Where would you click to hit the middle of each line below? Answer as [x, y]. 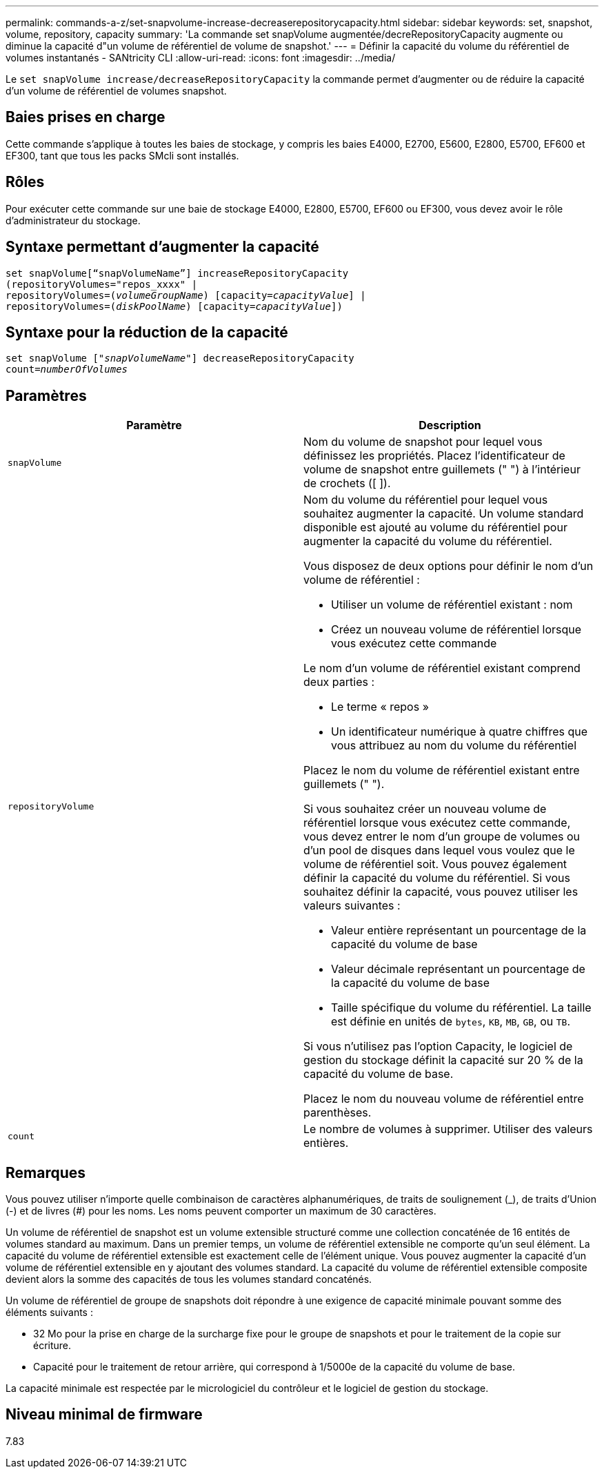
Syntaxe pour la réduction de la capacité [147, 332]
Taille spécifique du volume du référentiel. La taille [461, 1008]
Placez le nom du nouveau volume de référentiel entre [444, 1099]
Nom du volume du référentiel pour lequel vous [426, 500]
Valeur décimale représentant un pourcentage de [458, 969]
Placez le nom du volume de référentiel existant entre [442, 770]
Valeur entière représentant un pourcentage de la [459, 931]
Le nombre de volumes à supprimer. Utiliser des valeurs [448, 1129]
